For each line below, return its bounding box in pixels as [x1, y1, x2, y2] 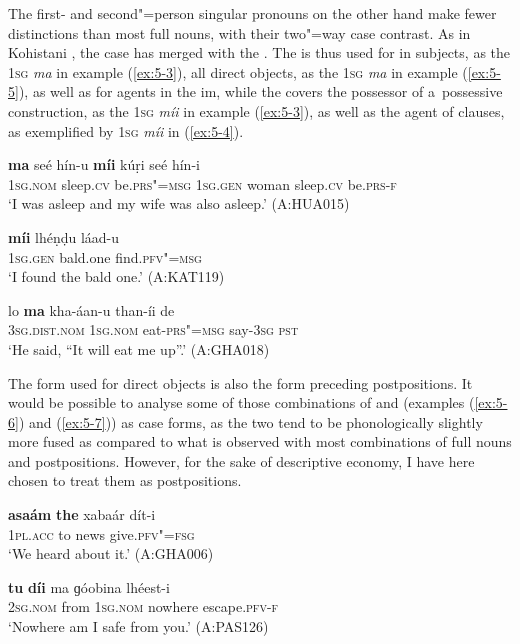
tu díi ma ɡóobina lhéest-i [8, 576, 170, 597]
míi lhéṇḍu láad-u [8, 226, 120, 247]
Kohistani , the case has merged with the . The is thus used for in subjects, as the [8, 42, 511, 63]
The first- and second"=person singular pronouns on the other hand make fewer [8, 3, 497, 23]
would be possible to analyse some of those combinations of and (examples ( [8, 392, 475, 413]
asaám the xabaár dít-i [8, 504, 156, 525]
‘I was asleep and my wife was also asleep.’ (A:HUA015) [8, 193, 350, 214]
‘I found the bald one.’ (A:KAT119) [8, 266, 225, 287]
